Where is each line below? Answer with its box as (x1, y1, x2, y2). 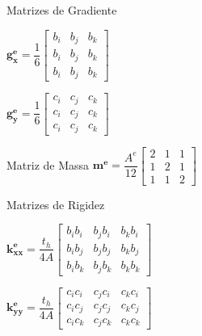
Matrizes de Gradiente (6, 2, 117, 18)
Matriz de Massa (6, 156, 90, 173)
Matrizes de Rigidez (6, 195, 105, 212)
